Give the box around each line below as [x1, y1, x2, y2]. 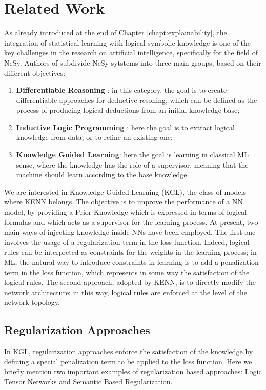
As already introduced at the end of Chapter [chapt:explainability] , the [4, 27, 227, 38]
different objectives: [4, 67, 66, 78]
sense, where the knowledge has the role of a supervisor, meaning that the [16, 159, 249, 170]
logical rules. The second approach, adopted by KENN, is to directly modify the [4, 277, 256, 288]
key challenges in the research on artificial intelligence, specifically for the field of [4, 47, 258, 58]
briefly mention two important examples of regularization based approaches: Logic [4, 366, 262, 377]
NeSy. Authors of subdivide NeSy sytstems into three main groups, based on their [4, 57, 261, 68]
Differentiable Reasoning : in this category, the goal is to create [16, 85, 227, 95]
